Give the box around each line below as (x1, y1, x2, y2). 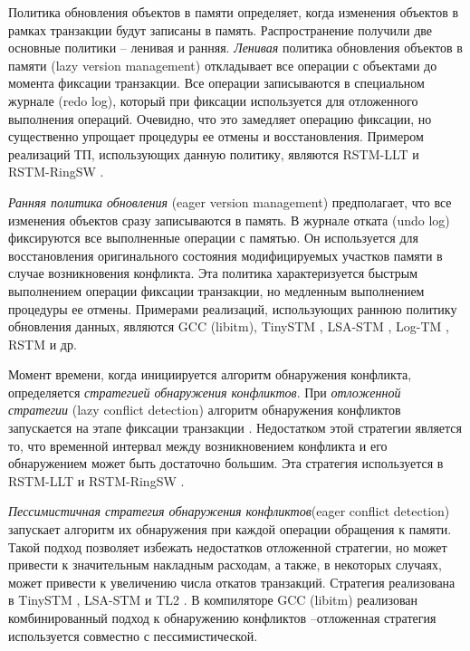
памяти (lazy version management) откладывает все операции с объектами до (8, 55, 437, 74)
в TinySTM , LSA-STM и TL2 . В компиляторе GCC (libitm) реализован (8, 590, 418, 609)
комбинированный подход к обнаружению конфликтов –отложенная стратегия (8, 608, 436, 627)
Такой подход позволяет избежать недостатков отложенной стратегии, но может (8, 537, 447, 556)
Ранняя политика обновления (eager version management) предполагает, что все (8, 192, 452, 211)
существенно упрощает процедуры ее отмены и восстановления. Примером (8, 127, 424, 146)
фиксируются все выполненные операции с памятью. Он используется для (8, 228, 419, 247)
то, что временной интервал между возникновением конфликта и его (8, 436, 388, 455)
